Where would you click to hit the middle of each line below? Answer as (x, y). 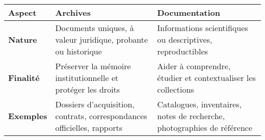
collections (176, 89)
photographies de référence (205, 128)
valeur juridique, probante (102, 39)
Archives (73, 12)
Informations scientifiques (203, 28)
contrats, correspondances (101, 116)
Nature (23, 39)
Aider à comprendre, (194, 66)
